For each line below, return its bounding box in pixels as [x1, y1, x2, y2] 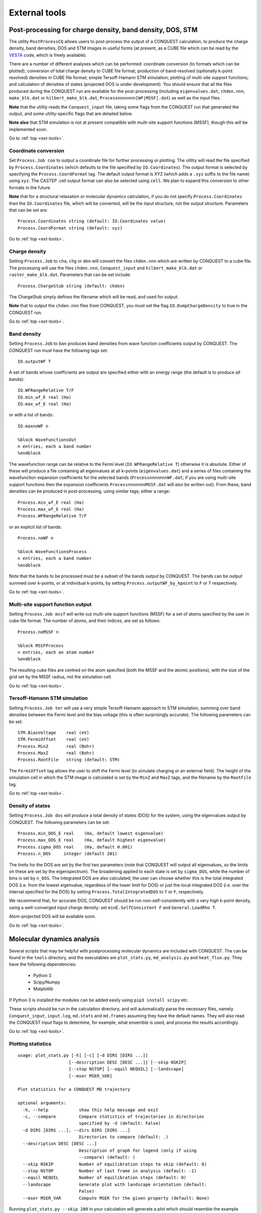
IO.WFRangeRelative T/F [17, 388, 74, 393]
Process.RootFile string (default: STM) [17, 757, 120, 763]
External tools [9, 7, 66, 18]
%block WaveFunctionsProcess [17, 549, 87, 554]
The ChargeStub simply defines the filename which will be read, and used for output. [9, 294, 179, 299]
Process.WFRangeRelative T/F [17, 513, 87, 519]
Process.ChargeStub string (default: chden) [17, 283, 126, 289]
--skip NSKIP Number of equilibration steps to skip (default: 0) [22, 1161, 207, 1167]
